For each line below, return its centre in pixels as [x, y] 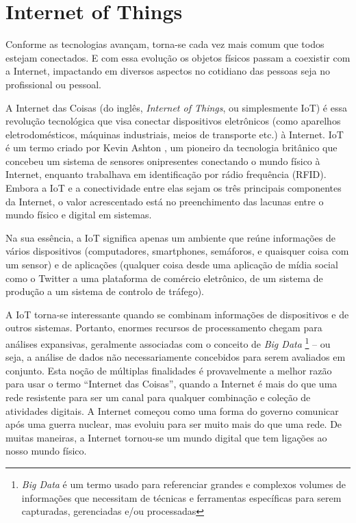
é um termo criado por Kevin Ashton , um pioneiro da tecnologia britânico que [171, 148]
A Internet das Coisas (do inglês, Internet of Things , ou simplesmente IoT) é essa [176, 107]
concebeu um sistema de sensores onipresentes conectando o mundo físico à [163, 161]
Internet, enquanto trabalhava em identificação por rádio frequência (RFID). [166, 174]
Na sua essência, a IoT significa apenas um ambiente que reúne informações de [170, 237]
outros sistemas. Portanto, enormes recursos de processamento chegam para [164, 328]
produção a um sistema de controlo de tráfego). [105, 291]
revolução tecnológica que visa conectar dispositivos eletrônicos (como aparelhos [173, 121]
